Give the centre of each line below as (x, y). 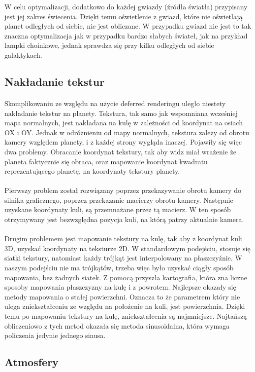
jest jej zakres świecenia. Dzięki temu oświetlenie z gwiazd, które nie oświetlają (124, 16)
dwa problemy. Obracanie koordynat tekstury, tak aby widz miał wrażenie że (120, 151)
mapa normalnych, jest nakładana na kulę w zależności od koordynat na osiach (124, 123)
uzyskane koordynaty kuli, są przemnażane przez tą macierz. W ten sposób (118, 209)
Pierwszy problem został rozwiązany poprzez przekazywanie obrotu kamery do (123, 190)
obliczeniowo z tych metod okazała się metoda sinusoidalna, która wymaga (117, 325)
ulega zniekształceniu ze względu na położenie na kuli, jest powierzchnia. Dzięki (125, 306)
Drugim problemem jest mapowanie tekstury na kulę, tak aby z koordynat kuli (123, 239)
